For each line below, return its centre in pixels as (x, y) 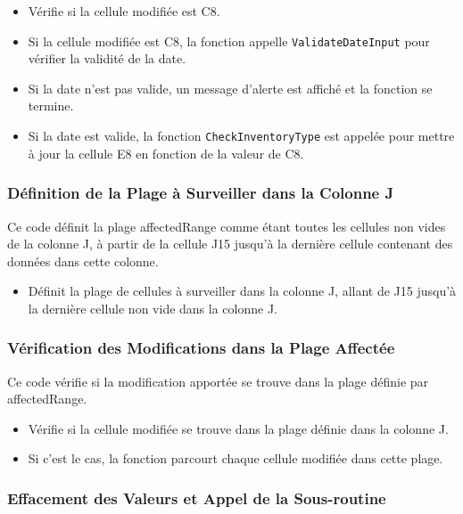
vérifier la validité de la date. (107, 58)
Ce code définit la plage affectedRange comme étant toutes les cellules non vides (227, 226)
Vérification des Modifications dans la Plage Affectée (201, 348)
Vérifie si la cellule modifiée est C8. (124, 11)
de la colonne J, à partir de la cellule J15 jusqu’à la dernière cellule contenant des (230, 244)
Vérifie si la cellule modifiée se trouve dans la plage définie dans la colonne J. (238, 428)
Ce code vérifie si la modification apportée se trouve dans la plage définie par (218, 381)
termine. (51, 106)
